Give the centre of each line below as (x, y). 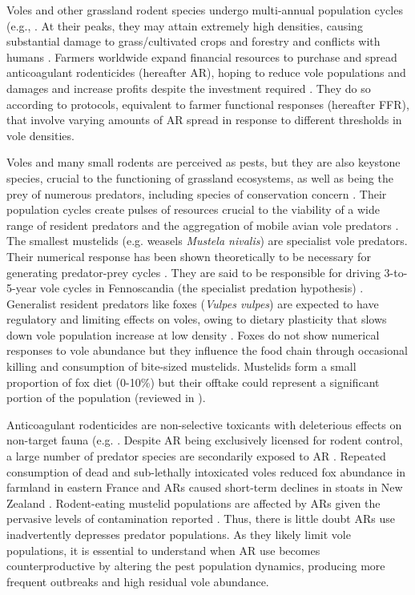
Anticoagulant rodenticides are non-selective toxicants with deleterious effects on (204, 424)
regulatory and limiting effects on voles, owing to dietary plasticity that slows (197, 319)
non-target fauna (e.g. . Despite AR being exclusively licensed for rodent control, (205, 440)
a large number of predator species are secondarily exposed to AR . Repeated (196, 456)
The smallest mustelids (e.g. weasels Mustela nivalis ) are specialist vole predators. (207, 241)
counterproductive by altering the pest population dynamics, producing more (196, 566)
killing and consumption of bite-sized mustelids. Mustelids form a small (181, 366)
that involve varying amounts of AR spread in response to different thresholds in (204, 120)
